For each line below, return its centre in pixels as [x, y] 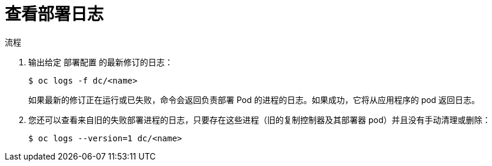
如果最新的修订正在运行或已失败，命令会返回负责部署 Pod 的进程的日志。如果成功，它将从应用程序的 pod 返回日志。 [254, 99]
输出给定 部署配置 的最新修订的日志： [101, 62]
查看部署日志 [54, 14]
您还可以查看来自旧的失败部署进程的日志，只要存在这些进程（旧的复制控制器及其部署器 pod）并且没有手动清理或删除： [260, 119]
